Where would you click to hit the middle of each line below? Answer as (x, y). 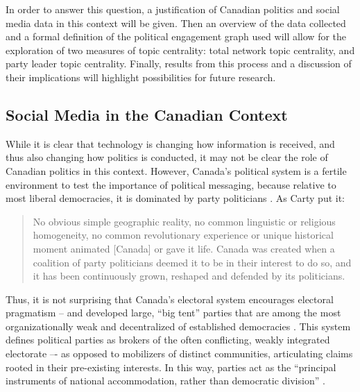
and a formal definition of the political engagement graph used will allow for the (176, 36)
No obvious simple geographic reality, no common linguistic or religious (184, 221)
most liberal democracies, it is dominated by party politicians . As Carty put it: (175, 198)
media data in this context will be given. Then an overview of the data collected (176, 23)
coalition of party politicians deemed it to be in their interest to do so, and (192, 262)
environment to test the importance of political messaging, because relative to (171, 184)
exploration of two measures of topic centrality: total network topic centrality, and (180, 50)
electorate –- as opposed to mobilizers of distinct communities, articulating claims (179, 353)
